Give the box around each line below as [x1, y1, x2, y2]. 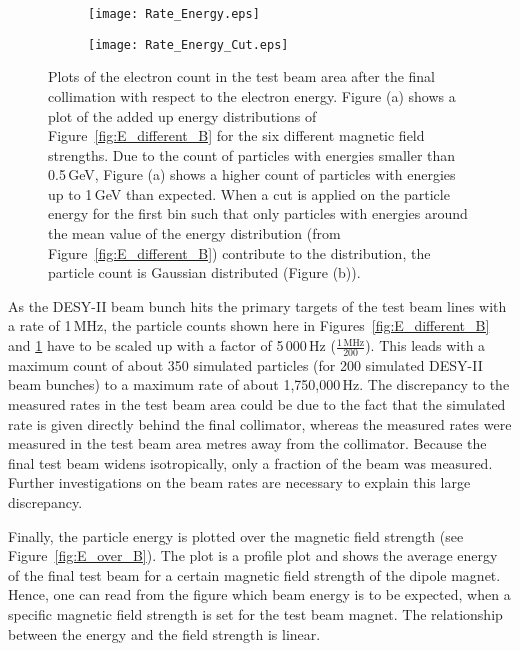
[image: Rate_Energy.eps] [88, 7, 260, 21]
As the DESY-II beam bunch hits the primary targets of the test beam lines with [8, 295, 507, 316]
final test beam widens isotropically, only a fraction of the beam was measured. [8, 452, 493, 473]
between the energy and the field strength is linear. [8, 623, 321, 644]
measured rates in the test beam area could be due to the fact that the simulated [8, 394, 506, 415]
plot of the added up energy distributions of [48, 105, 317, 126]
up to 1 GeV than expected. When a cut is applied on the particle [48, 183, 450, 204]
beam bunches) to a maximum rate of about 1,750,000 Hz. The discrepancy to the [8, 374, 510, 395]
